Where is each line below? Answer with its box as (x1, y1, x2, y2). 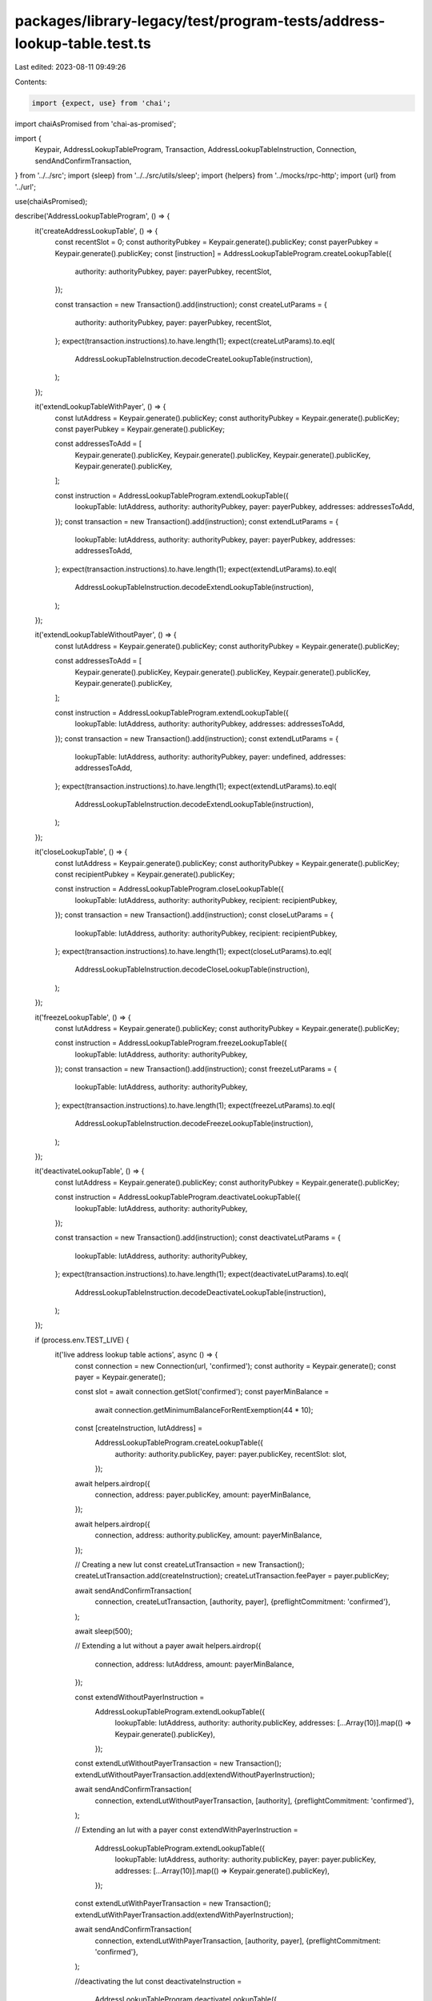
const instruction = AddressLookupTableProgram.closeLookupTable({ (54, 884, 284, 894)
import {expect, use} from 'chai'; (31, 98, 171, 107)
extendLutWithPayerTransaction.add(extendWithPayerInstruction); (74, 1910, 294, 1919)
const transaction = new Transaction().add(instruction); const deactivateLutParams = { (54, 1233, 342, 1242)
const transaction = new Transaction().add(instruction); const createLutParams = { (54, 299, 327, 309)
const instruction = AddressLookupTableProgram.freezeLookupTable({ (54, 1038, 288, 1048)
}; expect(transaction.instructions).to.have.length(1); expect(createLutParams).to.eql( (54, 336, 335, 346)
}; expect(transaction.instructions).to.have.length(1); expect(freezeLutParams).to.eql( (54, 1101, 335, 1110)
